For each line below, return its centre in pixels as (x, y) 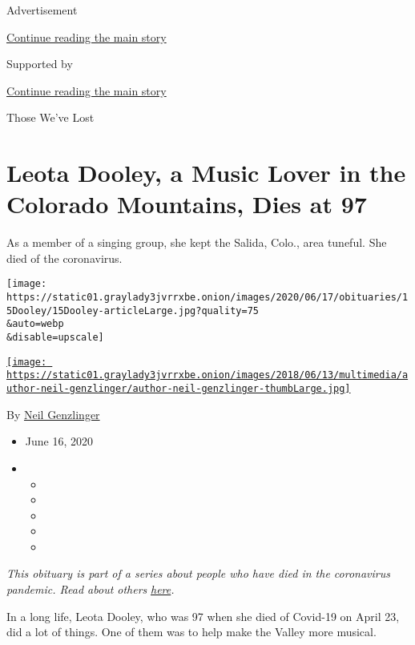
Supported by (40, 64)
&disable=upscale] (55, 338)
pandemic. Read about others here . (91, 589)
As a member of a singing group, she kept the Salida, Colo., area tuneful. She (197, 242)
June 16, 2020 (59, 441)
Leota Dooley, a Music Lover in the (206, 173)
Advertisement (42, 10)
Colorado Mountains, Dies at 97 (187, 204)
